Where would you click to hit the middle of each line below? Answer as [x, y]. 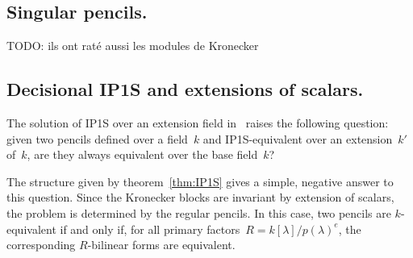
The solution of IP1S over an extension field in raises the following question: [198, 123]
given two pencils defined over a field [97, 138]
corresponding [41, 245]
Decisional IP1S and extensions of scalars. [185, 89]
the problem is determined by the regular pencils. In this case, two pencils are [199, 212]
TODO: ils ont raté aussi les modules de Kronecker [133, 46]
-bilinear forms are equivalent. [161, 245]
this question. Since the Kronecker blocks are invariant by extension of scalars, [200, 197]
